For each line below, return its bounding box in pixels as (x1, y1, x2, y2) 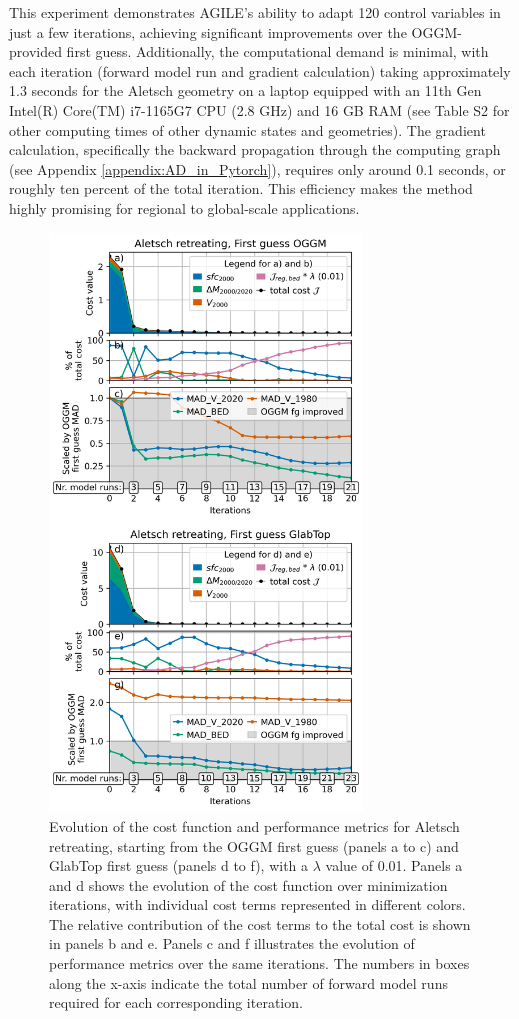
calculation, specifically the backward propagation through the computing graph (9, 139, 501, 160)
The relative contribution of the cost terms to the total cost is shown (49, 913, 471, 934)
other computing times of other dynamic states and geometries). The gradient (9, 119, 486, 140)
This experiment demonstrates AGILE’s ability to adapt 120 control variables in (9, 2, 501, 22)
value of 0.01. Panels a (325, 855, 463, 876)
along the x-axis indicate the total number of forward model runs (49, 972, 448, 993)
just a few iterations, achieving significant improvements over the (9, 21, 407, 42)
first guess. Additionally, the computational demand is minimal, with (66, 41, 489, 62)
